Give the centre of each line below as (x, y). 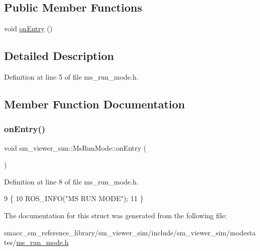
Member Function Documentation (95, 104)
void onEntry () (28, 28)
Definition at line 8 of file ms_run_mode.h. (71, 181)
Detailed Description (59, 56)
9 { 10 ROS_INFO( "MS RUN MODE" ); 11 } (74, 198)
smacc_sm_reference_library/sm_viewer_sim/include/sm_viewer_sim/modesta (130, 232)
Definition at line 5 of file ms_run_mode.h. (71, 77)
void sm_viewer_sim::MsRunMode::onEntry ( (75, 147)
